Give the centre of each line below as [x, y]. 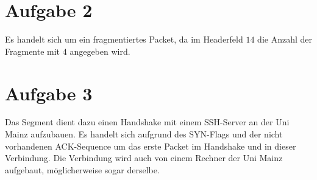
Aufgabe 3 [49, 93]
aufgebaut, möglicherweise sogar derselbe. [82, 169]
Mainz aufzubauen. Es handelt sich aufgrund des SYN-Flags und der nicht [144, 134]
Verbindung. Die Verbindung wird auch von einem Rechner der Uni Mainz [144, 158]
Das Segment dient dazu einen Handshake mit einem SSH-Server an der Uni [147, 122]
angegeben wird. [100, 51]
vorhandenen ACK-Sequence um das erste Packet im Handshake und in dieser [151, 146]
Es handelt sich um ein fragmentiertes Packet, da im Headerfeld [124, 39]
